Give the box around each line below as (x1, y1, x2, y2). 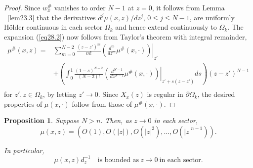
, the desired (197, 89, 235, 99)
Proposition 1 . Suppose (4, 115, 79, 126)
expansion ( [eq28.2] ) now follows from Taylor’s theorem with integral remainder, (4, 31, 247, 42)
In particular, (4, 145, 44, 155)
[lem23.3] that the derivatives (7, 12, 96, 22)
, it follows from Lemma (152, 2, 225, 12)
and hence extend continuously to (115, 22, 217, 32)
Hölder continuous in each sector (4, 22, 103, 32)
